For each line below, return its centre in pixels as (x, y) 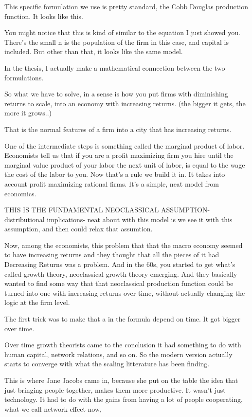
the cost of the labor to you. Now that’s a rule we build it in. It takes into (115, 174)
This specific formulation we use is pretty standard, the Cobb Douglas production (126, 6)
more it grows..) (28, 113)
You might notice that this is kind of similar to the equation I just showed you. (122, 32)
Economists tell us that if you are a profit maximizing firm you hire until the (119, 155)
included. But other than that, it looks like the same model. (94, 51)
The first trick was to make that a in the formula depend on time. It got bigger (123, 319)
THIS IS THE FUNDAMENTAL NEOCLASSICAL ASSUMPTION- (107, 210)
